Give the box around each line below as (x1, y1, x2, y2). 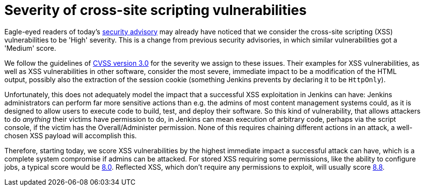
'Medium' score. (4, 44, 56, 52)
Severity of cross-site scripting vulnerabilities (4, 2, 307, 18)
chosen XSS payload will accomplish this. (4, 131, 137, 140)
